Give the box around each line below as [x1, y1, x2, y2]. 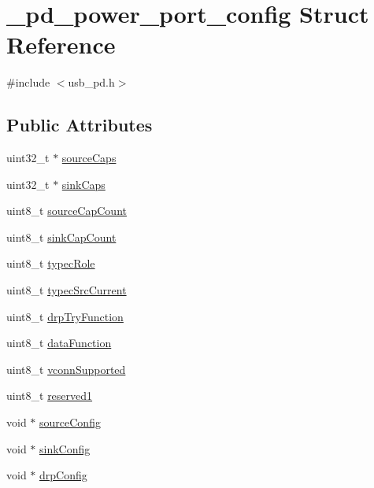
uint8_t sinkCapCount [6, 228, 117, 245]
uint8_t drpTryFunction [6, 308, 124, 324]
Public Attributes [6, 113, 153, 137]
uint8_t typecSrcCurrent [6, 282, 127, 298]
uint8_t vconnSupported [6, 360, 126, 377]
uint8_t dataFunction [6, 335, 112, 351]
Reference [6, 28, 116, 61]
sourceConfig [39, 414, 101, 431]
